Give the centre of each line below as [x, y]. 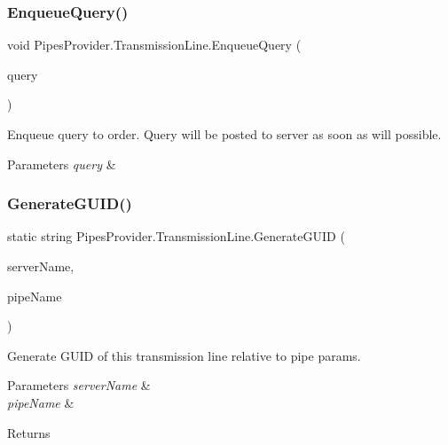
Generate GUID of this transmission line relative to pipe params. [184, 355]
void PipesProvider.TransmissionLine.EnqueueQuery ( [154, 45]
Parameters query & [62, 164]
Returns [29, 432]
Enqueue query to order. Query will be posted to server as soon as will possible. [224, 134]
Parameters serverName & [79, 385]
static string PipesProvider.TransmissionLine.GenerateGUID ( [176, 236]
